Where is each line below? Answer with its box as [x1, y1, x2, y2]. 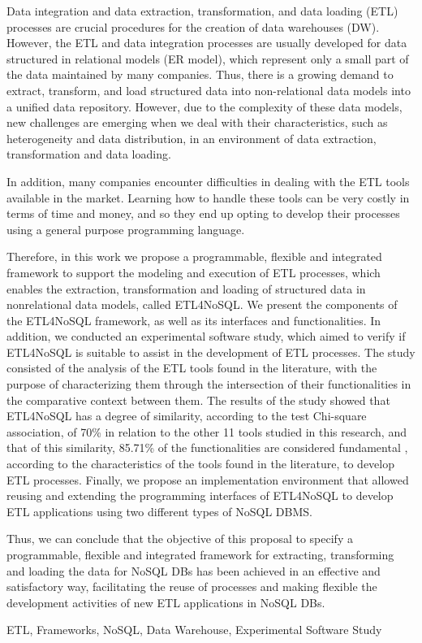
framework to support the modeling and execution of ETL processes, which [6, 263, 381, 280]
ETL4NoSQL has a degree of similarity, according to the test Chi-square [6, 407, 367, 424]
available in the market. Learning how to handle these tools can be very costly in [6, 189, 410, 206]
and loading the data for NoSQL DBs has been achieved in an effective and [6, 562, 381, 579]
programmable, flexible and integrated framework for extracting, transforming [6, 546, 394, 563]
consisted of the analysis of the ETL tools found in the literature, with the [6, 359, 377, 376]
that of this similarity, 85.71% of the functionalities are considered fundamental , [6, 439, 408, 456]
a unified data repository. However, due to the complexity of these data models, [6, 98, 403, 115]
